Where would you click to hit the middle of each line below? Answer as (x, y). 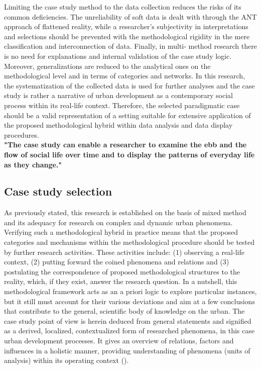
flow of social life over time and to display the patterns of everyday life (129, 154)
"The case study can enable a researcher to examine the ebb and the (125, 145)
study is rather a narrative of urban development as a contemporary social (118, 95)
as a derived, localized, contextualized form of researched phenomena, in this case (129, 331)
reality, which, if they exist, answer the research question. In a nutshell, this (121, 281)
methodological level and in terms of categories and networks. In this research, (125, 76)
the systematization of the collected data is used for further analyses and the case (129, 85)
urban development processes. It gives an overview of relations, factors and (119, 341)
